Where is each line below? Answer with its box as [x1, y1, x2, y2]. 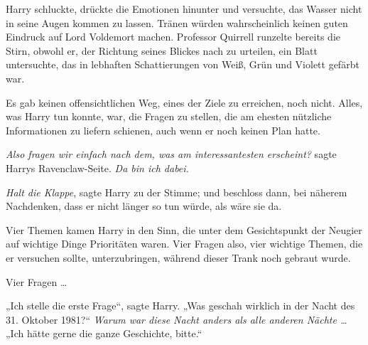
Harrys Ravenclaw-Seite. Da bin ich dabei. [6, 160, 189, 175]
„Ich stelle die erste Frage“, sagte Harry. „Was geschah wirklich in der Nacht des [6, 298, 355, 313]
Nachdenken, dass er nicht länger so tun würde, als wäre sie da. [6, 198, 282, 213]
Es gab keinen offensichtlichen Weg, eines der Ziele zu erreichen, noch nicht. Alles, [6, 95, 363, 110]
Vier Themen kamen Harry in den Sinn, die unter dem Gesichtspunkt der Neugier [6, 222, 362, 237]
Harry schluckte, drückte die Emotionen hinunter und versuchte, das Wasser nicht [6, 1, 362, 16]
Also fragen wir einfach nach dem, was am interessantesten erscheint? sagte [6, 147, 337, 161]
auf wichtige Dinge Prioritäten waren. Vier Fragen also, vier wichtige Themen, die [6, 236, 363, 251]
